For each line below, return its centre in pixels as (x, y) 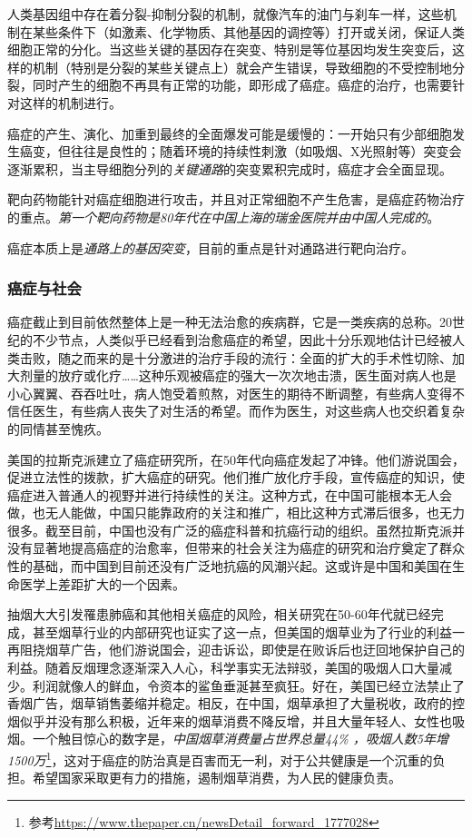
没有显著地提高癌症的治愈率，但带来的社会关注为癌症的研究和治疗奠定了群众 (236, 548)
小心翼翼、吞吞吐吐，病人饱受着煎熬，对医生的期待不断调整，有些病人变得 (230, 393)
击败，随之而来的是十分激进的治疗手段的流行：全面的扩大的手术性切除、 (236, 357)
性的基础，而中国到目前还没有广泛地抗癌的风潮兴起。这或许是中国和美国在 (230, 566)
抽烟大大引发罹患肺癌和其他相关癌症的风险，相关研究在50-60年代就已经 (219, 614)
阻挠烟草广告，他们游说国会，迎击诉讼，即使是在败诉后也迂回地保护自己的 (242, 650)
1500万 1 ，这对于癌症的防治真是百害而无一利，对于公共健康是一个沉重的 (220, 759)
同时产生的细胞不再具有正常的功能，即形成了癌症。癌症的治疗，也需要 (242, 85)
